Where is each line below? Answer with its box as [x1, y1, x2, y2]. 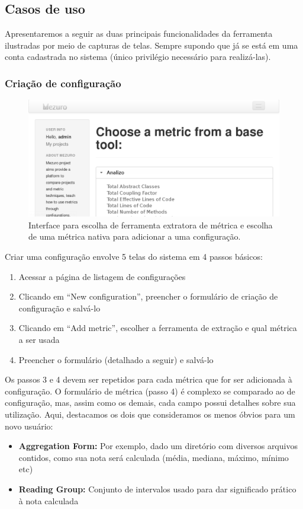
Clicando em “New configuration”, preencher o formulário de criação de [18, 290, 278, 303]
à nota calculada [18, 494, 79, 507]
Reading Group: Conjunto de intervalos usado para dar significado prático [18, 482, 296, 495]
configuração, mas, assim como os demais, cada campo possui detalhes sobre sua [5, 396, 296, 409]
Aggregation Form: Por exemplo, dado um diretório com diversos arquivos [18, 440, 298, 452]
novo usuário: [5, 419, 53, 432]
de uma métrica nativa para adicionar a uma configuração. [28, 230, 241, 243]
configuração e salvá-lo [18, 301, 101, 314]
